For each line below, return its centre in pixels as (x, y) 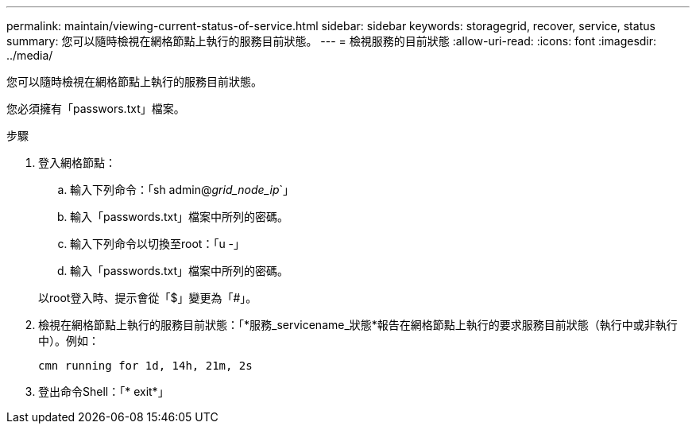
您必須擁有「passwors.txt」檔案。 (96, 108)
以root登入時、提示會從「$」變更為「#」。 (148, 298)
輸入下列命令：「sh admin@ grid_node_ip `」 (182, 190)
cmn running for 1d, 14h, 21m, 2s (145, 366)
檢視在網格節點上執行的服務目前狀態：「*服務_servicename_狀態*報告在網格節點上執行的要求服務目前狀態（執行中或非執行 (358, 325)
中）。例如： (69, 341)
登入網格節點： (77, 163)
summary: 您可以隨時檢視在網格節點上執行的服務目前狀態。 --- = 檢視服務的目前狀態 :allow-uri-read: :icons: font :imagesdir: (332, 41)
